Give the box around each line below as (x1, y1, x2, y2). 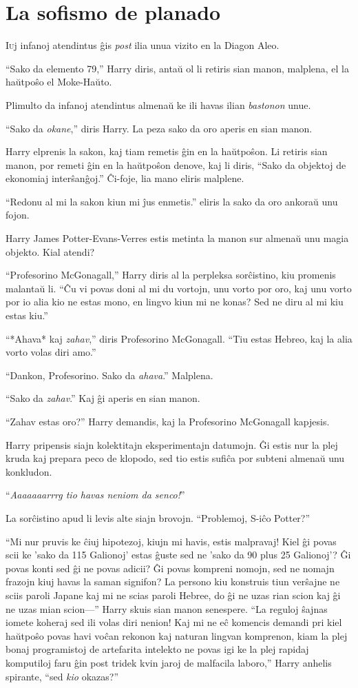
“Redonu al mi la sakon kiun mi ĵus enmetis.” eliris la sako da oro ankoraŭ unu (6, 194, 338, 208)
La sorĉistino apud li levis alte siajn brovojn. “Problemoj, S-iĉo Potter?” (6, 510, 310, 525)
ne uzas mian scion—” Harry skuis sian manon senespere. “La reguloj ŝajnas (6, 601, 328, 616)
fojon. (6, 208, 30, 222)
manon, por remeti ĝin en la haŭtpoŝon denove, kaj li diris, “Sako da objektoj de (6, 157, 346, 172)
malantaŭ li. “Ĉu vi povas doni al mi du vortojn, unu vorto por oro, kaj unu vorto (6, 281, 352, 295)
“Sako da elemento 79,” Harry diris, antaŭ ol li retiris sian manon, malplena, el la (6, 61, 349, 75)
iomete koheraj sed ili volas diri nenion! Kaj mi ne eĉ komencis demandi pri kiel (6, 615, 342, 629)
